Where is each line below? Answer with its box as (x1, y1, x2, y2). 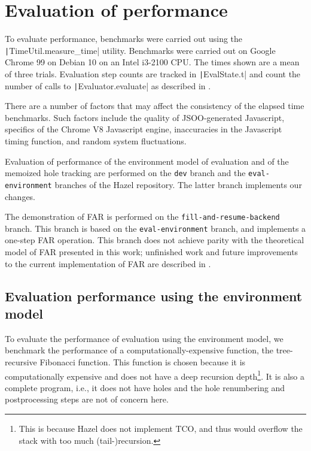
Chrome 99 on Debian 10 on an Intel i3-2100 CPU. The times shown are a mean (5, 56, 300, 68)
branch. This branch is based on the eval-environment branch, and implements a (5, 222, 306, 234)
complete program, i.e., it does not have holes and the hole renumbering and (5, 381, 285, 394)
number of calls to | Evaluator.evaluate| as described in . (5, 79, 211, 92)
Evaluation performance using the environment (5, 286, 303, 305)
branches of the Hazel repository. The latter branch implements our (54, 178, 302, 190)
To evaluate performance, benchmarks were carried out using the (5, 32, 243, 45)
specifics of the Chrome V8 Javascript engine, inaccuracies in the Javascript (5, 123, 282, 135)
